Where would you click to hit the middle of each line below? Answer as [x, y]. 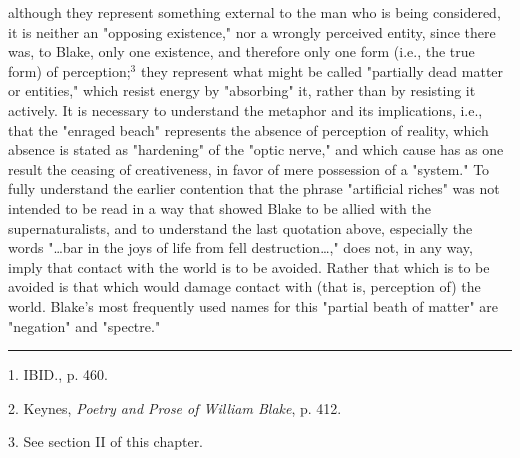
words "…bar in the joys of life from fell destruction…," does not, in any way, [240, 247]
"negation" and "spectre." [84, 325]
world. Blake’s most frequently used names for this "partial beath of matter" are [253, 305]
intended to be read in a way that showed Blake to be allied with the [220, 207]
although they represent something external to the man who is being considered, [254, 12]
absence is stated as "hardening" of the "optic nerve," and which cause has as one [256, 149]
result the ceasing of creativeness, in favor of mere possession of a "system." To [249, 168]
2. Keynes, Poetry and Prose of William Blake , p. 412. [175, 407]
